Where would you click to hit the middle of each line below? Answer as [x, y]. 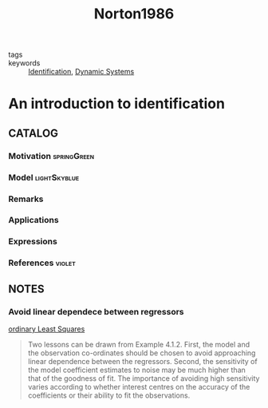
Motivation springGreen [51, 156]
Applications [33, 220]
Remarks [26, 199]
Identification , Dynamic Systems [81, 72]
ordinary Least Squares [47, 329]
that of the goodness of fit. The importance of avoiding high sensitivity [144, 378]
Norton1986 [134, 14]
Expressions [33, 242]
